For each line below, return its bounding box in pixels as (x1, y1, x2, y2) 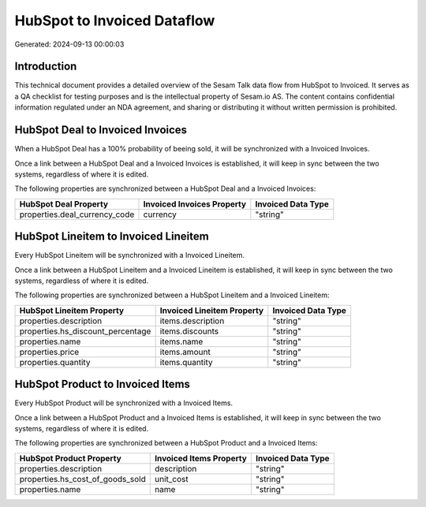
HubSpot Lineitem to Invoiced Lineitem (14, 229, 209, 244)
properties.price (19, 346, 80, 357)
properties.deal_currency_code (19, 209, 135, 220)
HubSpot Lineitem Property (19, 304, 125, 315)
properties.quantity (19, 356, 91, 367)
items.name (159, 336, 204, 347)
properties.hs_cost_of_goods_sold (19, 473, 146, 484)
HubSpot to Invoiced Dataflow (14, 12, 215, 29)
